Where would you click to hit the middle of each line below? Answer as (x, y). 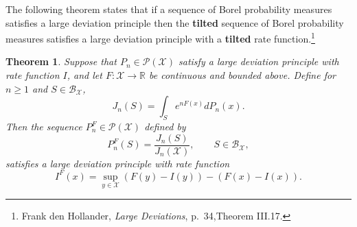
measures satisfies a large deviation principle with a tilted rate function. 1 (160, 37)
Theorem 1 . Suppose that (61, 61)
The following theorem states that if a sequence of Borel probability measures (169, 9)
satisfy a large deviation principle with (259, 61)
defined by (165, 127)
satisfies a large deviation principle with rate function (118, 163)
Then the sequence (44, 127)
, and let (84, 75)
